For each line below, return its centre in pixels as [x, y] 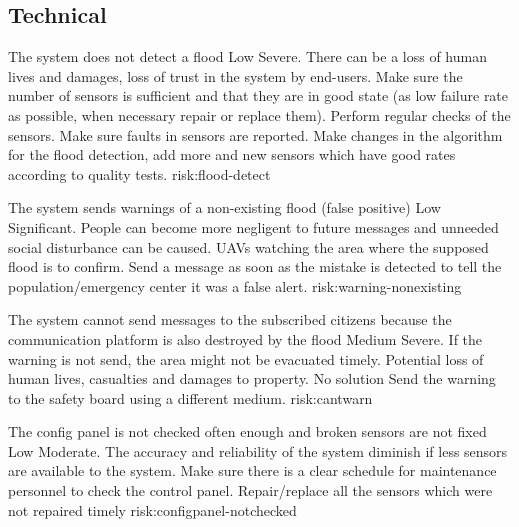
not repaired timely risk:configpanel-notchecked [152, 509]
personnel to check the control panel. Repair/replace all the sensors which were [250, 490]
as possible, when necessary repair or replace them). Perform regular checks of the [259, 114]
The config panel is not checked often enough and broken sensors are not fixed [247, 431]
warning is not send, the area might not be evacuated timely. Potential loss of [246, 358]
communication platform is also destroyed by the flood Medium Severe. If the [245, 338]
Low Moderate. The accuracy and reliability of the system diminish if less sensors [258, 450]
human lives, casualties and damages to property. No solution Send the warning [252, 378]
